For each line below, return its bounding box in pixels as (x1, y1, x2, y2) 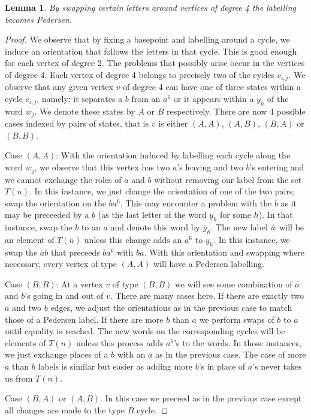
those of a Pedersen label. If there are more (5, 313, 164, 325)
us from (5, 371, 33, 384)
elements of (5, 336, 46, 349)
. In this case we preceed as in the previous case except (100, 392, 302, 404)
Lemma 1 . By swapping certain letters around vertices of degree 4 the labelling (5, 1, 296, 13)
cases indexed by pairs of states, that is (5, 117, 149, 130)
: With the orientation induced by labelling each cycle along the (56, 149, 291, 161)
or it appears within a (173, 92, 254, 105)
